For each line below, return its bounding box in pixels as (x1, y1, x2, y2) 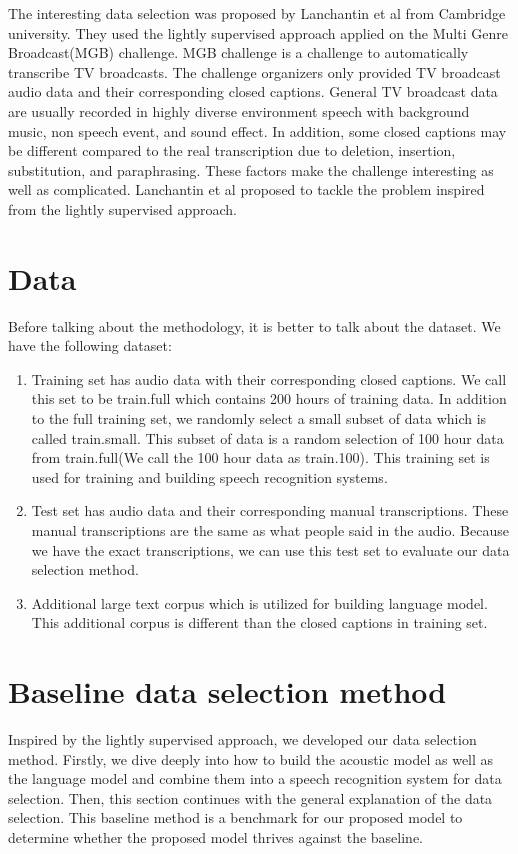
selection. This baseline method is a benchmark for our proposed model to (8, 807, 463, 828)
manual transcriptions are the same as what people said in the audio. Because (31, 520, 509, 540)
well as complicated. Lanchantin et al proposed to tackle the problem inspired (8, 179, 485, 200)
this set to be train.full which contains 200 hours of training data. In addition (31, 388, 507, 409)
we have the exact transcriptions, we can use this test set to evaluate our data (31, 539, 510, 560)
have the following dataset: (8, 335, 172, 356)
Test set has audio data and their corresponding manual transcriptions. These (31, 500, 509, 521)
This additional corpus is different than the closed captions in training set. (31, 612, 488, 633)
